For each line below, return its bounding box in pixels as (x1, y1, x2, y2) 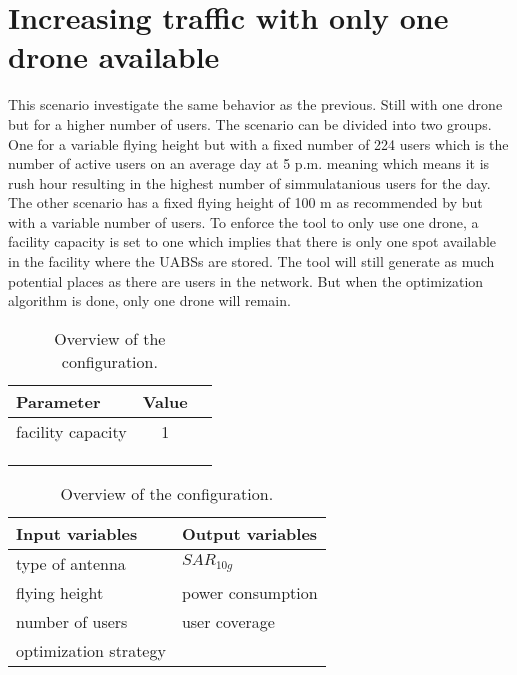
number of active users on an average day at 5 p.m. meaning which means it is (8, 153, 490, 174)
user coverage (181, 609, 275, 633)
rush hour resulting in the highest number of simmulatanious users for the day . (8, 172, 491, 193)
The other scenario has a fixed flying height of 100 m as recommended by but (8, 192, 483, 213)
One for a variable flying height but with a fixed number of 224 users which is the (8, 133, 509, 154)
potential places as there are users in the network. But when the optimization (8, 270, 484, 291)
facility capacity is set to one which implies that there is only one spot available (8, 231, 497, 252)
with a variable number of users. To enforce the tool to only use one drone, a (8, 211, 479, 232)
